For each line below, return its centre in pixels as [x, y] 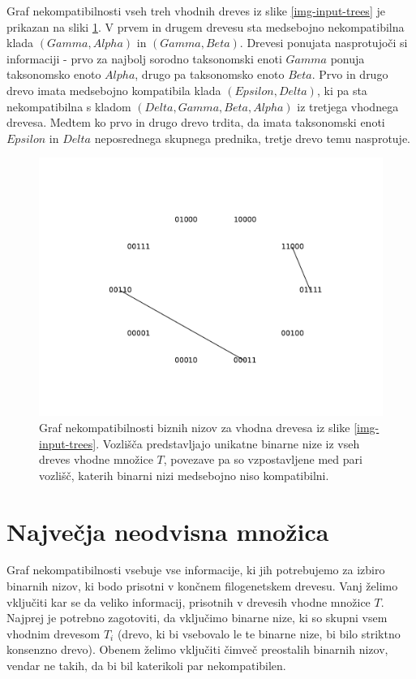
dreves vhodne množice [96, 459]
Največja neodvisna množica [168, 531]
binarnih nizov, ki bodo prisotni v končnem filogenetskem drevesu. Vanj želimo [202, 586]
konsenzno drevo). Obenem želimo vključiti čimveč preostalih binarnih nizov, [197, 649]
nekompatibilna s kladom [69, 106]
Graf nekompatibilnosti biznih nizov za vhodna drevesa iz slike [195, 427]
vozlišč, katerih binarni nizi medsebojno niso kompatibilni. [184, 475]
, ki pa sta [342, 90]
